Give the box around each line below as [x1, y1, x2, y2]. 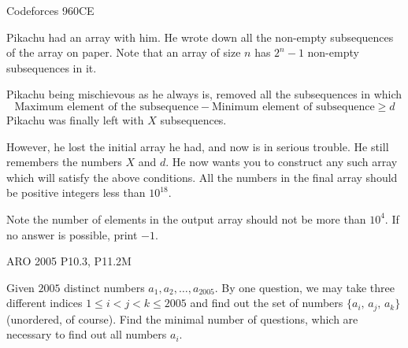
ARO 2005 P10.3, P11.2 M [6, 253, 132, 269]
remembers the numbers [6, 154, 122, 170]
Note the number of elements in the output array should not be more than [6, 210, 366, 227]
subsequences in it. [6, 59, 97, 76]
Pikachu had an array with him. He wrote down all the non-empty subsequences [6, 28, 394, 45]
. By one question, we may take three [214, 279, 395, 295]
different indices [6, 294, 83, 311]
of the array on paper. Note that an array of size [6, 44, 241, 61]
